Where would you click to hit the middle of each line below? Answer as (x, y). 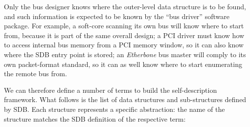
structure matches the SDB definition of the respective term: (95, 118)
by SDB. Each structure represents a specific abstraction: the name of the (114, 109)
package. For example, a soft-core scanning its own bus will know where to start (124, 26)
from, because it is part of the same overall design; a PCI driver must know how (124, 35)
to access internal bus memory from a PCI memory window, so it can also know (124, 45)
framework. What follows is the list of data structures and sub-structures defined (125, 99)
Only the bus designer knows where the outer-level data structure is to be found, (125, 6)
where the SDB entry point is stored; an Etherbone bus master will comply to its (125, 54)
